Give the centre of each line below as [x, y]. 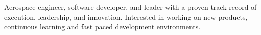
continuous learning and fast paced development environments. [102, 27]
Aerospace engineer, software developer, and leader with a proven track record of [130, 7]
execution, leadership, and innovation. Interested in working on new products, [126, 16]
